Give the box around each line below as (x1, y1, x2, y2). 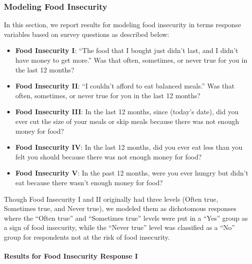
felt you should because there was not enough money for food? (15, 151, 202, 161)
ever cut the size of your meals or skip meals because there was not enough (15, 116, 239, 126)
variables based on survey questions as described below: (4, 29, 169, 39)
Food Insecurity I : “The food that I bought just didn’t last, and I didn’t (15, 45, 238, 55)
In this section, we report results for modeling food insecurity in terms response (4, 19, 241, 30)
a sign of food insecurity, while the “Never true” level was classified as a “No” (4, 222, 235, 232)
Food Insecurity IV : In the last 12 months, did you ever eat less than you (15, 142, 243, 152)
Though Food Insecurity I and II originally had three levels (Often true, (4, 194, 218, 204)
